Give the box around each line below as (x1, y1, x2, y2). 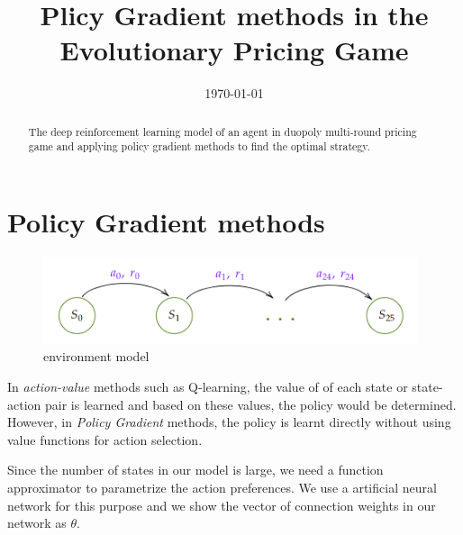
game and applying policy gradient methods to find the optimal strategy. (28, 139, 370, 154)
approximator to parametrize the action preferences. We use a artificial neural (7, 477, 437, 496)
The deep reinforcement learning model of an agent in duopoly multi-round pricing (28, 123, 417, 139)
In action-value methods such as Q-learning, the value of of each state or (7, 376, 408, 395)
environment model (43, 347, 150, 366)
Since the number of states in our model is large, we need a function (7, 460, 384, 479)
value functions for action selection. (7, 430, 203, 449)
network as (7, 513, 67, 532)
